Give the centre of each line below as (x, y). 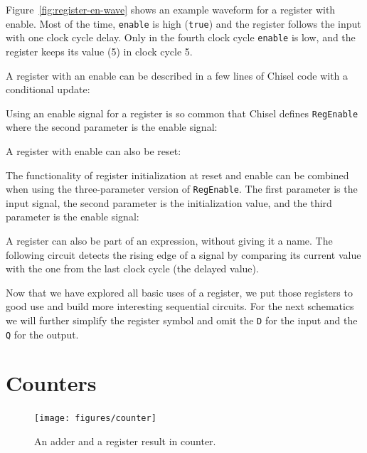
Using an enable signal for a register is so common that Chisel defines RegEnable (182, 113)
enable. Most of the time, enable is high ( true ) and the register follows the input (183, 23)
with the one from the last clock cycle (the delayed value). (132, 268)
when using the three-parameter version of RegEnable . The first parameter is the (182, 189)
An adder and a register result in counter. (125, 441)
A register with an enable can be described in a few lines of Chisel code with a (177, 75)
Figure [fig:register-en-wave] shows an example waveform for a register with (171, 9)
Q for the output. (42, 334)
